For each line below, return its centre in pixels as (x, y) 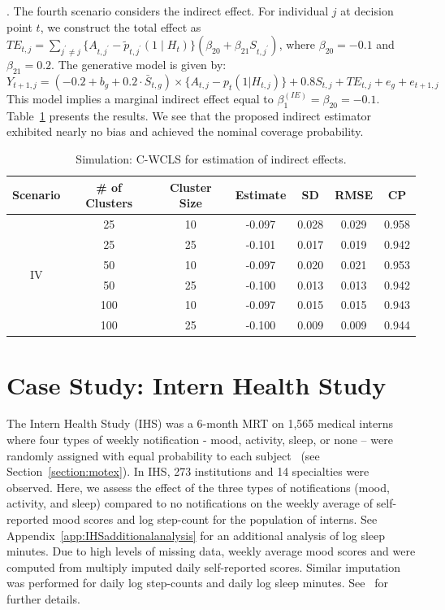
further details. (43, 598)
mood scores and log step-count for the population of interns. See (215, 519)
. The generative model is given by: (139, 65)
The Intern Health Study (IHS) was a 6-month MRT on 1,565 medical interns (200, 423)
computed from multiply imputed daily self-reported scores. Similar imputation (204, 566)
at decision (367, 11)
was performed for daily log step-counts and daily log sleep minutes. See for (197, 583)
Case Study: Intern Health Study (197, 384)
